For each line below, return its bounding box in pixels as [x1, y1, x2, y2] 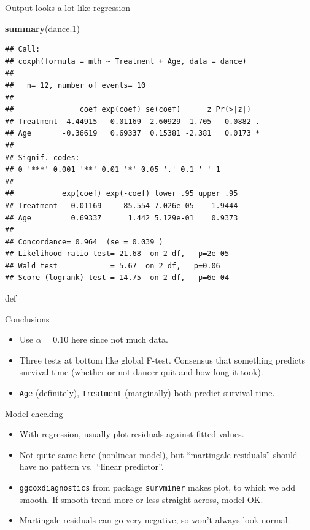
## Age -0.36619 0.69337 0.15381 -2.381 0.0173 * [5, 129, 260, 138]
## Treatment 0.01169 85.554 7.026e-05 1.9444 [5, 201, 238, 210]
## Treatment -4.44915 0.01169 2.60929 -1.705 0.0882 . [5, 117, 260, 126]
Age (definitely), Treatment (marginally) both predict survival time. [19, 386, 275, 399]
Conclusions [5, 312, 50, 325]
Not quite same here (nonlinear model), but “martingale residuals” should [19, 448, 298, 461]
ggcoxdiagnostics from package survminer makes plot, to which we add [19, 481, 296, 494]
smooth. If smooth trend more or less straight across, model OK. [19, 493, 263, 505]
